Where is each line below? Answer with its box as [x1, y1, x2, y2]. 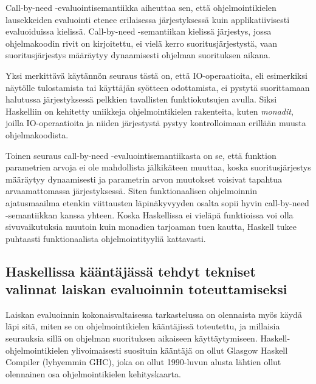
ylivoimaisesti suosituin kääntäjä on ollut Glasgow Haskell [71, 343, 288, 356]
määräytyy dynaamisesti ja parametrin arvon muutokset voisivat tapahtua [5, 172, 283, 185]
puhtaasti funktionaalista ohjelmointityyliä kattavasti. [5, 232, 206, 244]
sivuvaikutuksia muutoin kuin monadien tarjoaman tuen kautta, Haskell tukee [5, 220, 297, 233]
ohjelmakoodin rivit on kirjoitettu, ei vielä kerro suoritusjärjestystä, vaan [5, 36, 278, 49]
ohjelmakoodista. [5, 128, 69, 141]
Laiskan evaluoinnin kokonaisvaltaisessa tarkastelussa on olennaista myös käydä [5, 308, 302, 320]
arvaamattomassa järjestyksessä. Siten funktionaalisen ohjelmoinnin [5, 184, 258, 197]
